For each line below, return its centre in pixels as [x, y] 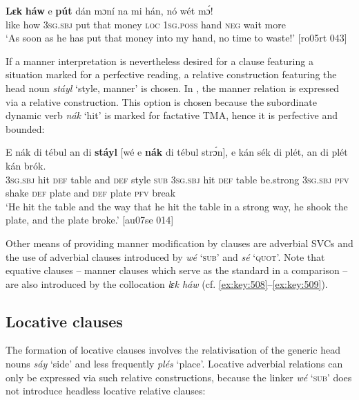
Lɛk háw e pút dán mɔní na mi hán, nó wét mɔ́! [109, 10]
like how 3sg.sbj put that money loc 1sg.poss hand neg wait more [146, 24]
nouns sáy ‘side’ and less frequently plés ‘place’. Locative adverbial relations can [174, 364]
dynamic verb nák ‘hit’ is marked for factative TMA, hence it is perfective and [172, 115]
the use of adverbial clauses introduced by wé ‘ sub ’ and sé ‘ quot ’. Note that [165, 256]
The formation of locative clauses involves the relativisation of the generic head [173, 350]
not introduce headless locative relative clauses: [106, 391]
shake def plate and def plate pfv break [91, 193]
